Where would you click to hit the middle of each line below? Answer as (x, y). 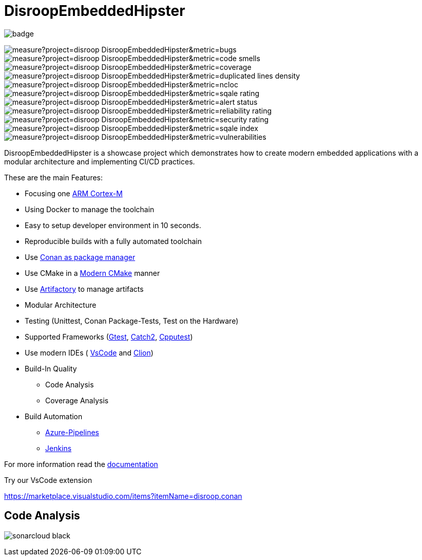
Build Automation (54, 416)
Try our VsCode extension (48, 480)
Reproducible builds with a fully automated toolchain (113, 241)
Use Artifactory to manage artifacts (84, 289)
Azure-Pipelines (72, 432)
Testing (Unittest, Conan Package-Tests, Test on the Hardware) (132, 321)
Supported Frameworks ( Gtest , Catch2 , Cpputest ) (109, 337)
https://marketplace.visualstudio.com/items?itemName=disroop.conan (123, 496)
